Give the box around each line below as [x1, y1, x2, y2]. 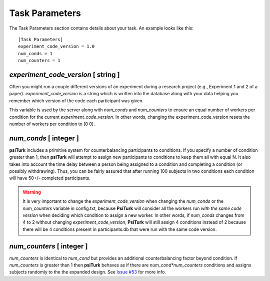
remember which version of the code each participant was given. [9, 98, 143, 104]
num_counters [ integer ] [9, 242, 88, 250]
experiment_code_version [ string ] [9, 70, 120, 79]
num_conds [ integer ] [9, 134, 79, 142]
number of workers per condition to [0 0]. [9, 121, 95, 127]
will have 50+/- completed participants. [9, 175, 91, 181]
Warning [22, 189, 41, 195]
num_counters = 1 [18, 58, 60, 64]
